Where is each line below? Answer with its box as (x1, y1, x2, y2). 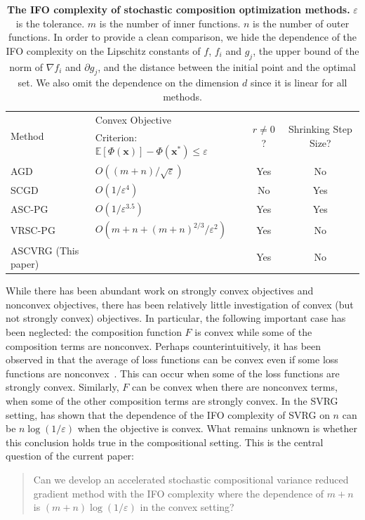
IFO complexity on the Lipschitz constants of (6, 43, 201, 58)
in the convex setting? (140, 500, 234, 514)
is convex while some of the (194, 324, 312, 339)
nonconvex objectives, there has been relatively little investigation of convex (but (6, 297, 354, 311)
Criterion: (95, 129, 138, 144)
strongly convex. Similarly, (6, 379, 119, 394)
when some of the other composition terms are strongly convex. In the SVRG (6, 393, 338, 408)
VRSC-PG (11, 222, 55, 237)
